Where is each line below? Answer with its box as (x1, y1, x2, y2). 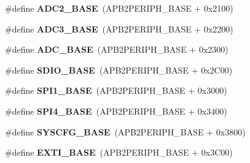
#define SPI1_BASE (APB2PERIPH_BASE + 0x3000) (5, 84, 227, 97)
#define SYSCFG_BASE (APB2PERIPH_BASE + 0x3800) (5, 125, 246, 138)
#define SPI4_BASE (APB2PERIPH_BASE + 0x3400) (5, 104, 227, 117)
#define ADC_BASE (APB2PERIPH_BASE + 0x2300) (5, 43, 229, 56)
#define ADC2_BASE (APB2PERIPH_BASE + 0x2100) (5, 2, 233, 14)
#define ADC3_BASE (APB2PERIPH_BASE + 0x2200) (5, 22, 233, 35)
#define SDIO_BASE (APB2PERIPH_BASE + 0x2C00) (5, 63, 233, 76)
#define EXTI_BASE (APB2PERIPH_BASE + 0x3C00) (5, 146, 233, 159)
